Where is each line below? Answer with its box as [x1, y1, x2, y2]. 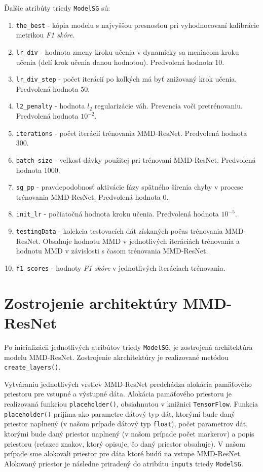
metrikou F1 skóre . [16, 29, 75, 40]
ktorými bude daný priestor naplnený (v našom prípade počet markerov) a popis [4, 428, 254, 439]
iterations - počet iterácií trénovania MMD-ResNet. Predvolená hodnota [16, 127, 247, 138]
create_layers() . [4, 361, 61, 372]
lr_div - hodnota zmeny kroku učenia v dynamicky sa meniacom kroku [16, 46, 239, 57]
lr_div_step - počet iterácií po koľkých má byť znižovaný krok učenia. [16, 74, 237, 84]
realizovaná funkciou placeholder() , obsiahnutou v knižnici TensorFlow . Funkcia [4, 398, 258, 409]
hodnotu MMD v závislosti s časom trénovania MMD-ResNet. [16, 245, 208, 256]
